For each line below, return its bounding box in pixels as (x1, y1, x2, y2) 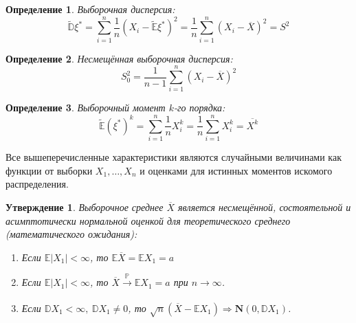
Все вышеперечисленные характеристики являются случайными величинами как (5, 150, 342, 164)
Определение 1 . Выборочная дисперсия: (5, 2, 175, 16)
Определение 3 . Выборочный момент (5, 100, 166, 115)
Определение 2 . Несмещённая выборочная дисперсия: (5, 51, 233, 65)
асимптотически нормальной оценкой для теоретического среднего (5, 213, 291, 227)
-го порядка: (174, 100, 225, 115)
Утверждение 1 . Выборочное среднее (5, 199, 164, 214)
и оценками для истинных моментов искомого (140, 163, 333, 177)
